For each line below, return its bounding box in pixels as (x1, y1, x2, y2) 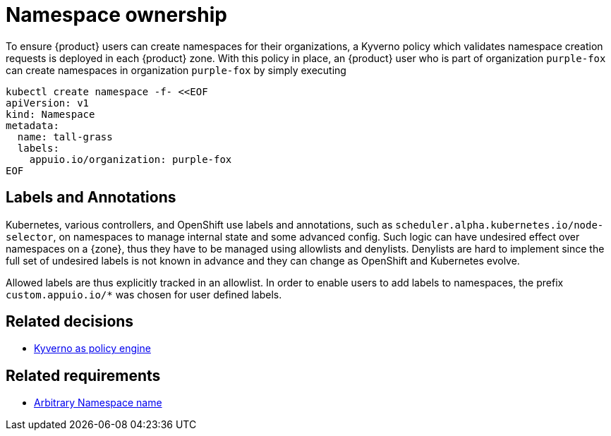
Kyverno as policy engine (34, 342, 151, 355)
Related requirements (6, 366, 161, 384)
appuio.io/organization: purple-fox (29, 153, 232, 165)
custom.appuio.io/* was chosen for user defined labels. (6, 288, 282, 301)
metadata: (6, 119, 59, 131)
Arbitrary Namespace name (34, 396, 162, 409)
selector (6, 231, 54, 243)
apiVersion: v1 (6, 97, 90, 109)
